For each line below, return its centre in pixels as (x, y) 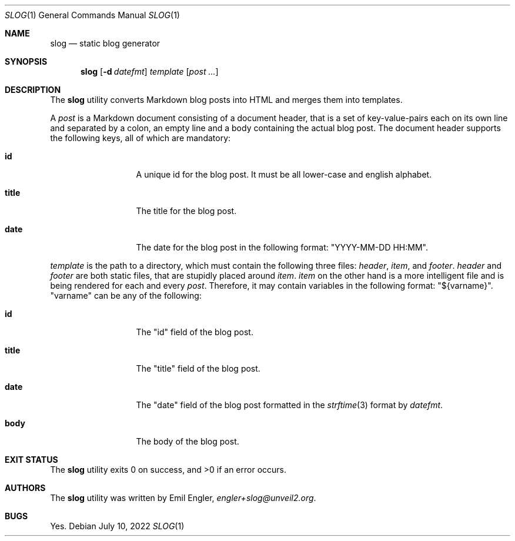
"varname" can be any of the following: (126, 295)
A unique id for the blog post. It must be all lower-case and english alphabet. (284, 174)
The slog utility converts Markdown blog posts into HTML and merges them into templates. (226, 100)
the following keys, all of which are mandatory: (141, 138)
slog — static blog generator (105, 43)
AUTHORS (25, 488)
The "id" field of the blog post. (195, 332)
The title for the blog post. (186, 211)
